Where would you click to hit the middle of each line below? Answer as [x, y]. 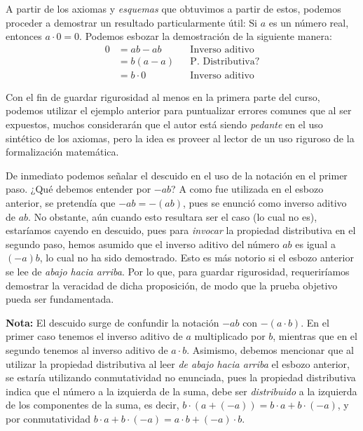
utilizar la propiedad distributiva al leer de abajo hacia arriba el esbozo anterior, [178, 363]
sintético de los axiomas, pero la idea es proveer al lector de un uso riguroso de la [180, 138]
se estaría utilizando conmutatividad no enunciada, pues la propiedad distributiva [181, 377]
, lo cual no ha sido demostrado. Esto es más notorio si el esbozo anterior [197, 258]
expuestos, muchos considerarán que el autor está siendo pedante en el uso [164, 124]
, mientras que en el [315, 336]
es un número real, [309, 22]
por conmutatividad [48, 418]
